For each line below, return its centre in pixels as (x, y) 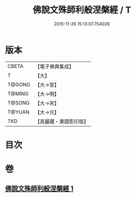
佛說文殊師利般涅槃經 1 (39, 189)
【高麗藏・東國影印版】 (62, 121)
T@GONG (19, 85)
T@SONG (19, 103)
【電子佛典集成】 (54, 66)
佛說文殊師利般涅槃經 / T (82, 10)
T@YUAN (19, 112)
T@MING (18, 93)
